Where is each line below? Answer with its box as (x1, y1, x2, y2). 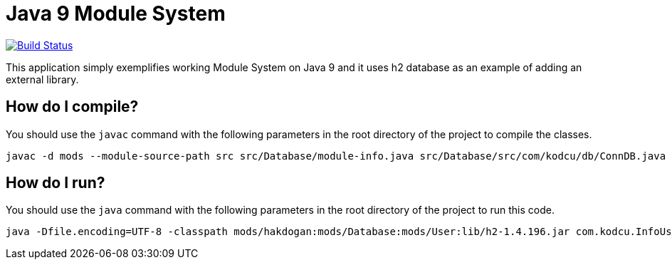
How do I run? (6, 174, 105, 192)
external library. (6, 73, 79, 85)
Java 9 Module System (6, 1, 226, 26)
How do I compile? (6, 98, 139, 116)
